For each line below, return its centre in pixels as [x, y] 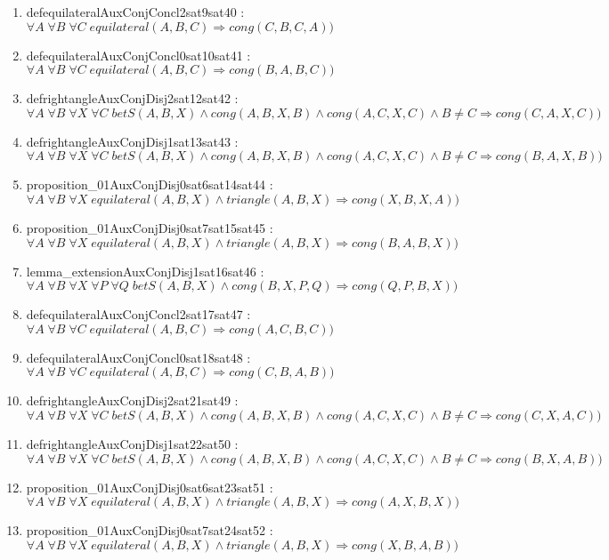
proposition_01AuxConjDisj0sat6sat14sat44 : [150, 184]
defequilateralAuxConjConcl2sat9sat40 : [135, 12]
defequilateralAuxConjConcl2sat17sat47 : [138, 314]
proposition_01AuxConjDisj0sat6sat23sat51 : [150, 487]
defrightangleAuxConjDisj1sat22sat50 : [132, 443]
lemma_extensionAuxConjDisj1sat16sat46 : [145, 271]
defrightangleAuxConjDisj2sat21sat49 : [132, 400]
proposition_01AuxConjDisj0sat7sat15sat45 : [150, 227]
